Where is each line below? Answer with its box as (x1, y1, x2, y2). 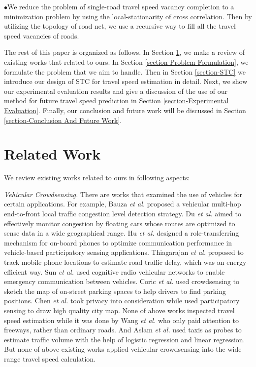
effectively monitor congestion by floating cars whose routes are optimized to (4, 218, 235, 228)
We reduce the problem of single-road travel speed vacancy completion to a (7, 1, 234, 11)
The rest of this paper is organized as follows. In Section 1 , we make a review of (4, 47, 245, 57)
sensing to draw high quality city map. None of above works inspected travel (4, 305, 235, 315)
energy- (226, 257, 249, 267)
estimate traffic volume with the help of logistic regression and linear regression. (4, 334, 245, 344)
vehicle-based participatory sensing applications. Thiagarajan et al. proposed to (4, 247, 244, 257)
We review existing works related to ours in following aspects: (4, 172, 190, 183)
